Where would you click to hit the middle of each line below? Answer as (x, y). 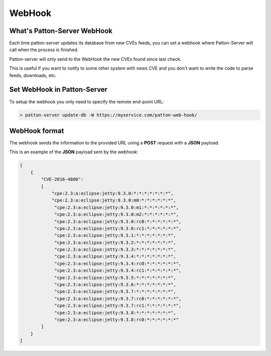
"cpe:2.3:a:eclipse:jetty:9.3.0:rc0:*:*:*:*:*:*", (118, 221)
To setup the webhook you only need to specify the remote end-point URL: (87, 102)
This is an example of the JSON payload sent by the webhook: (74, 152)
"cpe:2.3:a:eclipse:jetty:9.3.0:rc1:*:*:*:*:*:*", (118, 228)
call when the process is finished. (44, 50)
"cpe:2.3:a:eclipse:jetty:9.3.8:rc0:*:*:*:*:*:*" (117, 319)
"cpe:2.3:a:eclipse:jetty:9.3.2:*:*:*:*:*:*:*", (115, 242)
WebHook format (37, 131)
